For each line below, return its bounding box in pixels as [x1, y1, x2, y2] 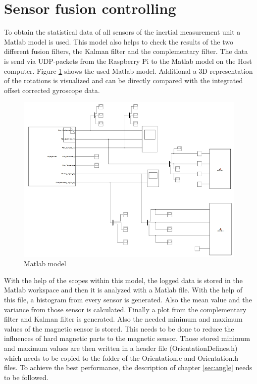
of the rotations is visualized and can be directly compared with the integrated [4, 75, 243, 86]
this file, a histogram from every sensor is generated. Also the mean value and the [4, 294, 252, 305]
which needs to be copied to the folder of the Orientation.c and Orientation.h [4, 352, 239, 363]
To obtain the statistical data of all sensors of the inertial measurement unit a [4, 27, 241, 37]
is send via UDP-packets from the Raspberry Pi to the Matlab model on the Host [4, 55, 252, 66]
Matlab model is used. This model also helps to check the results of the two [4, 36, 233, 47]
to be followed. [4, 372, 49, 382]
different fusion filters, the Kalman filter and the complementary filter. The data [4, 46, 248, 56]
